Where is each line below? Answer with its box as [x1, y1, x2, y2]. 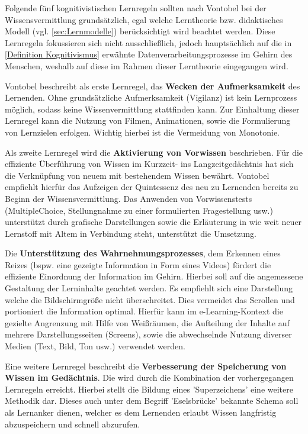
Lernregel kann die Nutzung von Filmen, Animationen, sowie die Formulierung [5, 114, 291, 127]
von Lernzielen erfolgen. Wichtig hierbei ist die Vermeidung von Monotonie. [5, 126, 280, 138]
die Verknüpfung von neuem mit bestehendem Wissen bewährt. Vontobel [5, 169, 269, 181]
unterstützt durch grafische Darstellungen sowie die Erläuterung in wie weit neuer [5, 216, 302, 228]
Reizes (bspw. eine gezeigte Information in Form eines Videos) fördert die [5, 258, 271, 271]
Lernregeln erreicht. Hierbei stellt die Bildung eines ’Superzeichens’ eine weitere [5, 382, 293, 395]
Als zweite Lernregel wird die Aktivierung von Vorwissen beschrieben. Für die [5, 146, 303, 158]
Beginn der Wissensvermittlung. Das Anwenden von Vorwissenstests [5, 192, 252, 204]
